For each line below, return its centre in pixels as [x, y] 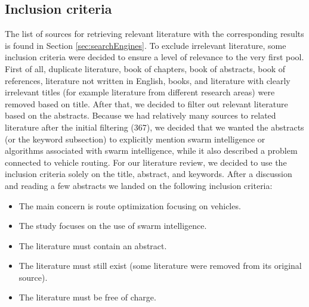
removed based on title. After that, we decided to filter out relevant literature [146, 103]
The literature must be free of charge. [87, 297]
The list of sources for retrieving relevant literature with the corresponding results [154, 34]
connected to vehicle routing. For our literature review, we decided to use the [146, 162]
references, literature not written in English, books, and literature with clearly [148, 80]
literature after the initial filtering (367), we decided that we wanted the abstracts [154, 127]
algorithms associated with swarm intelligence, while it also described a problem [151, 151]
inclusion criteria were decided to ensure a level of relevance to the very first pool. [154, 57]
